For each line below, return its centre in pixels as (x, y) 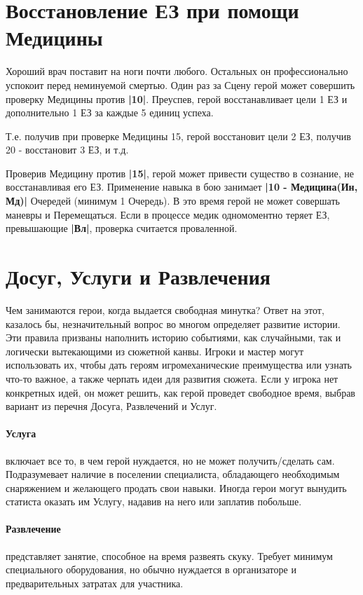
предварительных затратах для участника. (95, 583)
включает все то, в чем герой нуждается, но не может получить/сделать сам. (170, 460)
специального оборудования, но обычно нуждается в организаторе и (151, 569)
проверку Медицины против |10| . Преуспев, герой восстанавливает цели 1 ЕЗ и (177, 98)
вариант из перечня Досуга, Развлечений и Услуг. (111, 406)
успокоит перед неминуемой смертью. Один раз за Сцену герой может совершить (180, 84)
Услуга (21, 433)
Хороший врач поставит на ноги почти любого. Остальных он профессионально (177, 71)
